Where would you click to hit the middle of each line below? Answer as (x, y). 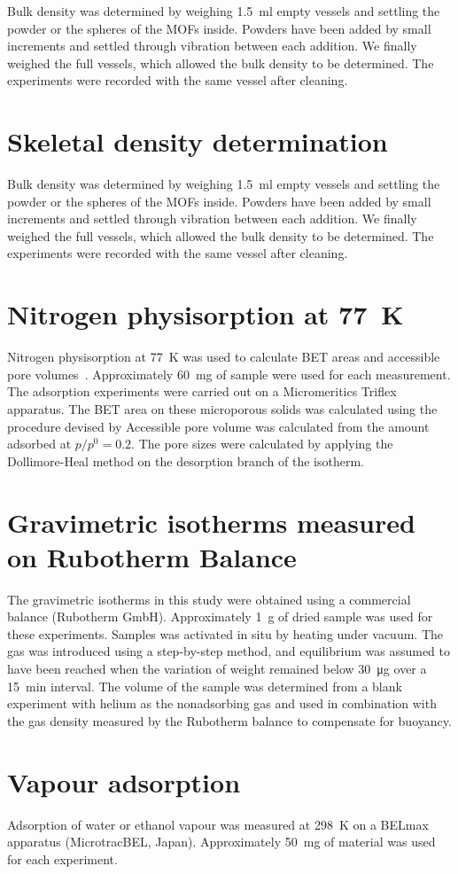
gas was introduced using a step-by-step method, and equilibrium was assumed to (229, 651)
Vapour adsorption (124, 781)
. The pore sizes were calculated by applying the (262, 444)
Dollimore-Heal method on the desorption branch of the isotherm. (186, 460)
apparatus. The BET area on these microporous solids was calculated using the (222, 408)
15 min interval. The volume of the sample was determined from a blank (205, 686)
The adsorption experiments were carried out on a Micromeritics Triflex (202, 391)
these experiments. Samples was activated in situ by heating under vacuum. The (225, 633)
